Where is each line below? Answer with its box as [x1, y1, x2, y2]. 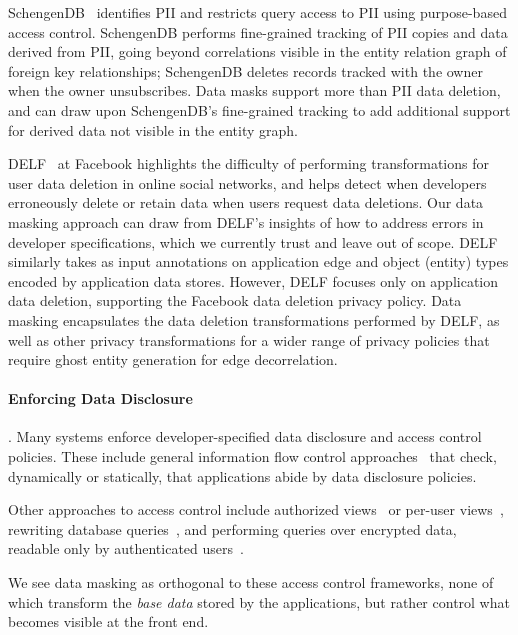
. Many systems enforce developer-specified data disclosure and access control [8, 426, 482, 447]
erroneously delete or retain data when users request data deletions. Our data [8, 192, 484, 213]
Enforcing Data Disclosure [8, 388, 193, 409]
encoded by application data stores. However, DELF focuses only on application [8, 270, 499, 291]
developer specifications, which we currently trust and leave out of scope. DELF [8, 231, 498, 252]
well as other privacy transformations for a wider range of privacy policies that [8, 329, 490, 350]
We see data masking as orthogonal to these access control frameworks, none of [8, 572, 494, 593]
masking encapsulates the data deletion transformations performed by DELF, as [8, 309, 500, 330]
